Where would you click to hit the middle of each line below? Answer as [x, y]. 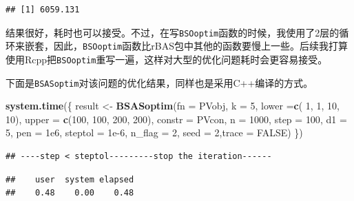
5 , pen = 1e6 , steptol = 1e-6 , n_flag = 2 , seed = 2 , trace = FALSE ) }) [154, 133]
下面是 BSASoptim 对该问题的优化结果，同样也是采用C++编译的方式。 [159, 82]
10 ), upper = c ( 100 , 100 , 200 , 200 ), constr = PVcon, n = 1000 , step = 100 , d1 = [176, 119]
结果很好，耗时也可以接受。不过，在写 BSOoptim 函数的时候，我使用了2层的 [173, 32]
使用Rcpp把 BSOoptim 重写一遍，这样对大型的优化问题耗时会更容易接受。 [167, 59]
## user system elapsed [70, 179]
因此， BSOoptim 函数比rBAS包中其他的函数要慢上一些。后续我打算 [200, 46]
